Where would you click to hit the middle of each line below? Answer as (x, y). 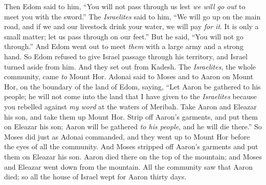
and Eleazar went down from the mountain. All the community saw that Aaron (129, 166)
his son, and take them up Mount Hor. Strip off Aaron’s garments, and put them (131, 116)
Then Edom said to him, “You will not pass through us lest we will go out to (125, 6)
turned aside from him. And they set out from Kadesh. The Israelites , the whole (130, 66)
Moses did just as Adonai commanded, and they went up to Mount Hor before (127, 136)
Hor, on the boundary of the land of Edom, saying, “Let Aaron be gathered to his (132, 86)
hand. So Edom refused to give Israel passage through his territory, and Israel (126, 56)
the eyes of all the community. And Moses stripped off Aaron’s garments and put (131, 146)
